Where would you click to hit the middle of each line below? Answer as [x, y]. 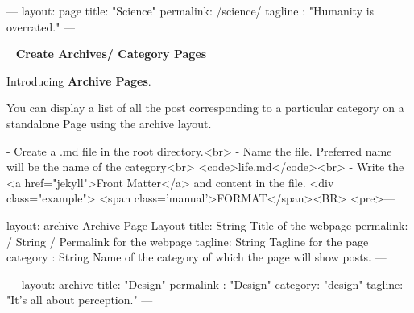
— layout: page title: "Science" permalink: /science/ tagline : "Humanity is [190, 10]
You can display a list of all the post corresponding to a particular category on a [205, 108]
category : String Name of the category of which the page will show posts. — [197, 257]
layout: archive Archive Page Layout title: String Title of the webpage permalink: [207, 225]
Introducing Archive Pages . [79, 80]
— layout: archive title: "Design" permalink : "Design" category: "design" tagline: [205, 284]
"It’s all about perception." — [80, 300]
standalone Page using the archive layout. [109, 123]
